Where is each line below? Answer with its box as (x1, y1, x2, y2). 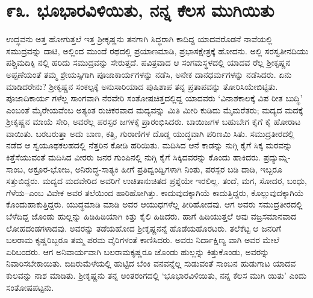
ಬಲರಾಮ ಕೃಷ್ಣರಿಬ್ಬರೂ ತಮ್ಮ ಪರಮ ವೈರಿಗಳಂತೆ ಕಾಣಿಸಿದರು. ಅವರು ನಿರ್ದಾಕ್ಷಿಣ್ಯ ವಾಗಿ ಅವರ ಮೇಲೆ (6, 233, 279, 246)
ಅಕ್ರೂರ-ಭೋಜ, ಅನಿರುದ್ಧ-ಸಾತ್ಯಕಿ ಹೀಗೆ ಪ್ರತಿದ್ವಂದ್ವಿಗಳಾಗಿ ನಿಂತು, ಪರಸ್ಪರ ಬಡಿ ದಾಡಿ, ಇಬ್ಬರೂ (28, 162, 282, 175)
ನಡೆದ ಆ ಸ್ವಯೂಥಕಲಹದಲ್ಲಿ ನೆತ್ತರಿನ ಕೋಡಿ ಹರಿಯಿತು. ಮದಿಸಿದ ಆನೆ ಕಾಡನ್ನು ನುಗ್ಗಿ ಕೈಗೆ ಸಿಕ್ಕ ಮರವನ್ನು (6, 139, 293, 151)
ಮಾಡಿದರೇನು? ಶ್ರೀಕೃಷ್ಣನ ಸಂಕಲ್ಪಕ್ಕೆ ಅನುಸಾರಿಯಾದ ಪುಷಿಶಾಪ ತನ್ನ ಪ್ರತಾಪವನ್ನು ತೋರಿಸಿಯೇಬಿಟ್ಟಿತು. (6, 80, 278, 92)
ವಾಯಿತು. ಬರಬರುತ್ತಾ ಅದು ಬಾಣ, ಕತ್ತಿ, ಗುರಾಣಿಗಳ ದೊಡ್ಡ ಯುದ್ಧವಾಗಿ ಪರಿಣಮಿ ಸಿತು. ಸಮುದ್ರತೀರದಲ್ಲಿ (6, 127, 294, 139)
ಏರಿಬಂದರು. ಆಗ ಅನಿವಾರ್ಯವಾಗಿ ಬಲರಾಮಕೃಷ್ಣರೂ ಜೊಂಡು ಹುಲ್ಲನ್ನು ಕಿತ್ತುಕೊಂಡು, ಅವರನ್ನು (6, 245, 270, 258)
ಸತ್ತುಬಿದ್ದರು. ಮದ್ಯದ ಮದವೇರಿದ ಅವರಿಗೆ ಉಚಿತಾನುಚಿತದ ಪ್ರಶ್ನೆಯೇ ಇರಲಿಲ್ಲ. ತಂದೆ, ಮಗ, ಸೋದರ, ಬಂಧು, (6, 174, 307, 187)
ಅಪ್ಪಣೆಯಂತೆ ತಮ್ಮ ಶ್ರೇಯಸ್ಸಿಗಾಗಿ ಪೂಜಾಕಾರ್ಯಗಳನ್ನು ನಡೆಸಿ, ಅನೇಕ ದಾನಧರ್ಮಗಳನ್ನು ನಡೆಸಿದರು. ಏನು (6, 68, 292, 80)
